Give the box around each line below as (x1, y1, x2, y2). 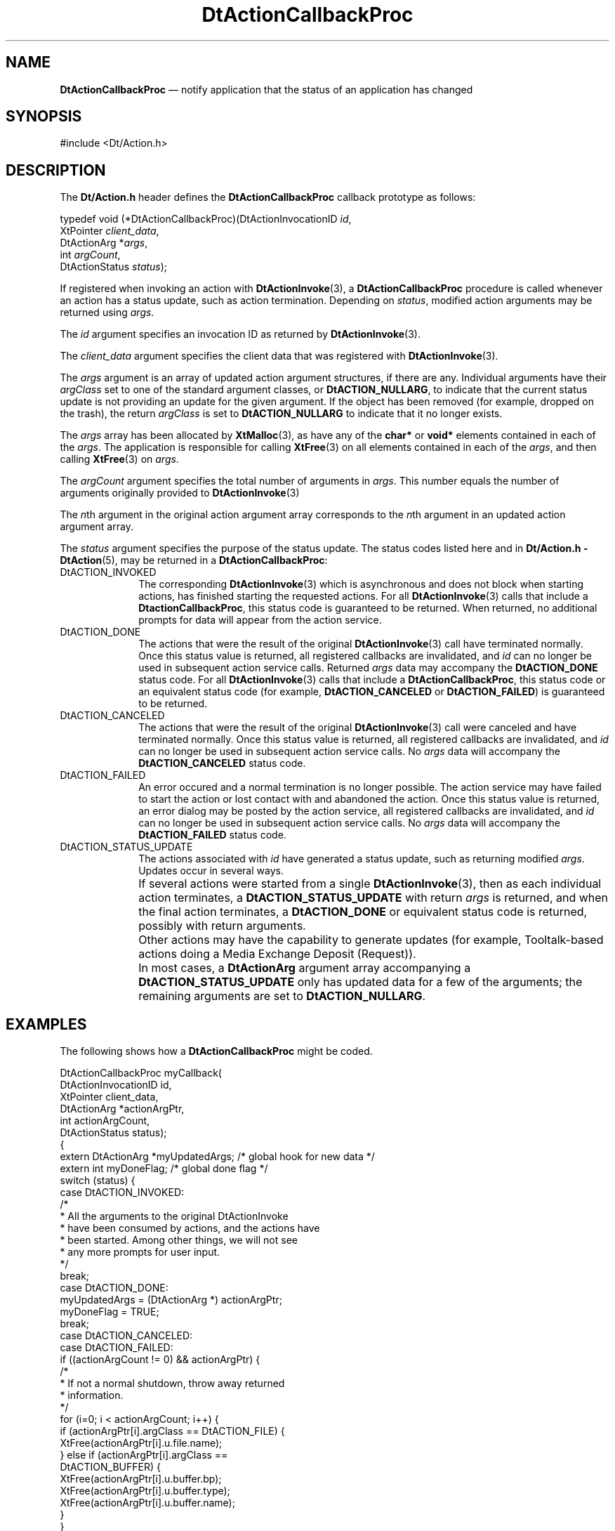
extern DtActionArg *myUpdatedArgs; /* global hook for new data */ (60, 1150, 375, 1163)
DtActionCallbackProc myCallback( (60, 1067, 222, 1079)
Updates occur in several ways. (138, 865, 284, 877)
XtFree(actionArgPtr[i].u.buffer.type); (60, 1485, 230, 1497)
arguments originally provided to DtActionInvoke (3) (60, 487, 300, 499)
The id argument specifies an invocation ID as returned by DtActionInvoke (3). (60, 328, 421, 341)
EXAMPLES (6, 1015, 87, 1033)
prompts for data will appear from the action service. (138, 614, 382, 626)
